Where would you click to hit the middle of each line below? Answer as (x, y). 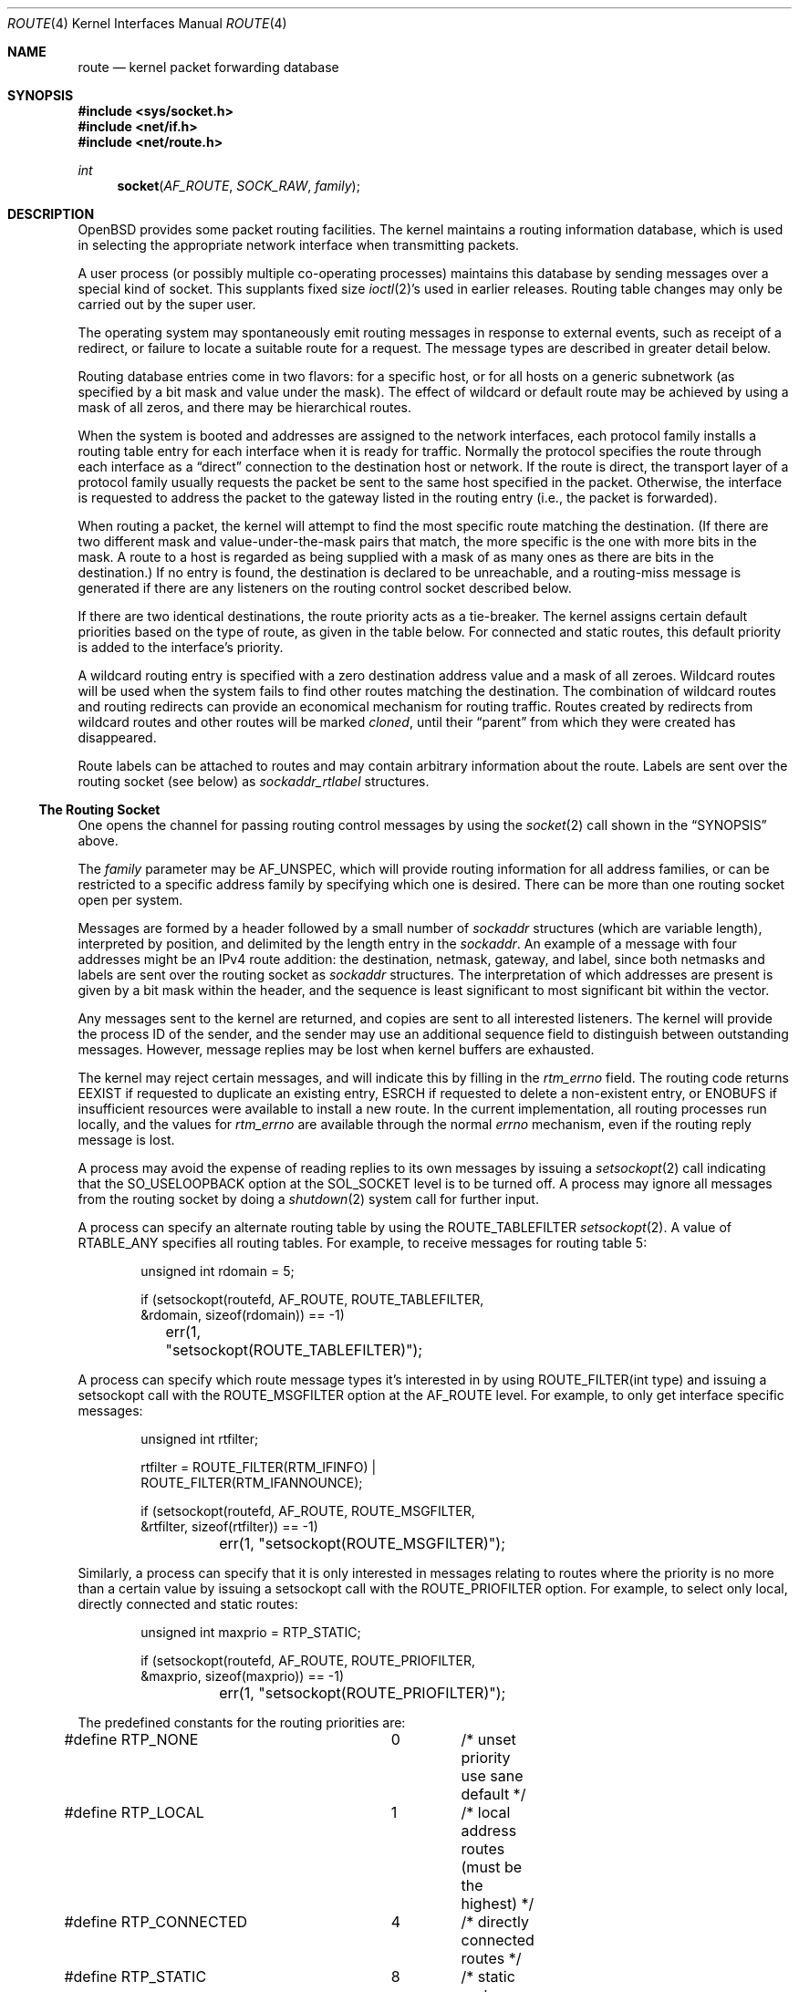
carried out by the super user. (167, 304)
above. (98, 840)
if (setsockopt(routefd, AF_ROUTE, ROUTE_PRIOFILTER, (308, 1660)
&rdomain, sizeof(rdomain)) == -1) (243, 1315)
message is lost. (126, 1140)
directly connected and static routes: (188, 1604)
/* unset (488, 1739)
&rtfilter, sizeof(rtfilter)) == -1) (229, 1526)
